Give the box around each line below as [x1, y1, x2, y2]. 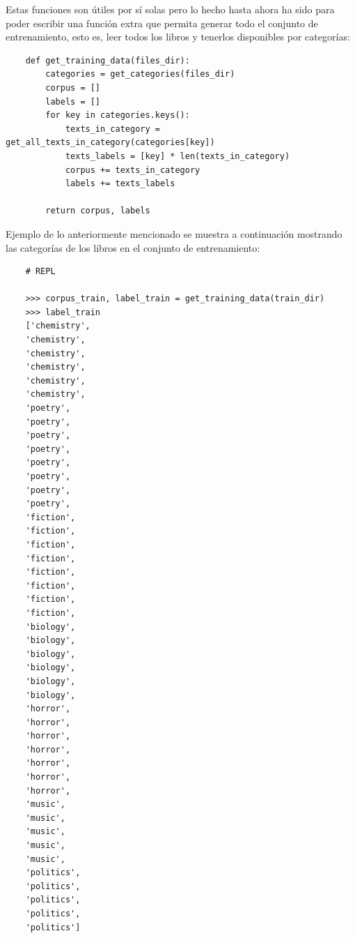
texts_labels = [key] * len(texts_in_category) [65, 151, 290, 161]
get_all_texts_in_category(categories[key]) [6, 137, 215, 148]
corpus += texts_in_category [65, 165, 200, 175]
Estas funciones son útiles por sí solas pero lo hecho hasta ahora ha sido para [6, 2, 335, 16]
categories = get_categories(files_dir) [45, 69, 235, 80]
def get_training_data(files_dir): [25, 55, 190, 66]
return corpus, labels [45, 206, 150, 216]
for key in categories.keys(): [45, 110, 190, 121]
